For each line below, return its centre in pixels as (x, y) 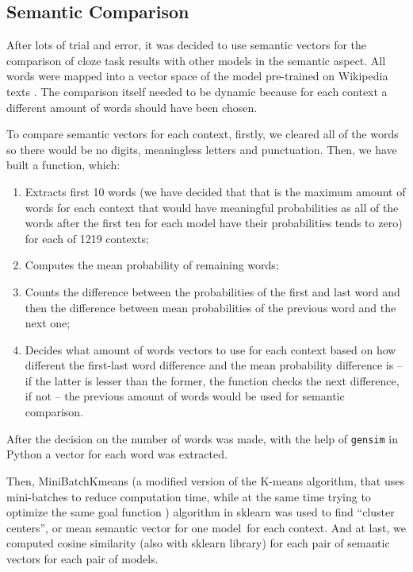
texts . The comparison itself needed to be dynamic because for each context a (197, 91)
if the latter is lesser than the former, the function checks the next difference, (212, 380)
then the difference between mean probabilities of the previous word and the (210, 307)
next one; (48, 323)
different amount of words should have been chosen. (132, 107)
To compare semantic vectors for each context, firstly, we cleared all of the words (203, 134)
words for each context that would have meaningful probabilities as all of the (212, 207)
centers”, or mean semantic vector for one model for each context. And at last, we (206, 527)
